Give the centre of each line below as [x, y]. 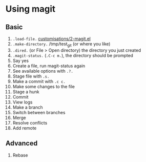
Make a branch [28, 107]
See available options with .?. [43, 71]
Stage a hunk [26, 92]
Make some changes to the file [44, 86]
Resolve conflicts [30, 122]
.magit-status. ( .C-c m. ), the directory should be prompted [73, 55]
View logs [22, 102]
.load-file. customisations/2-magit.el [52, 39]
